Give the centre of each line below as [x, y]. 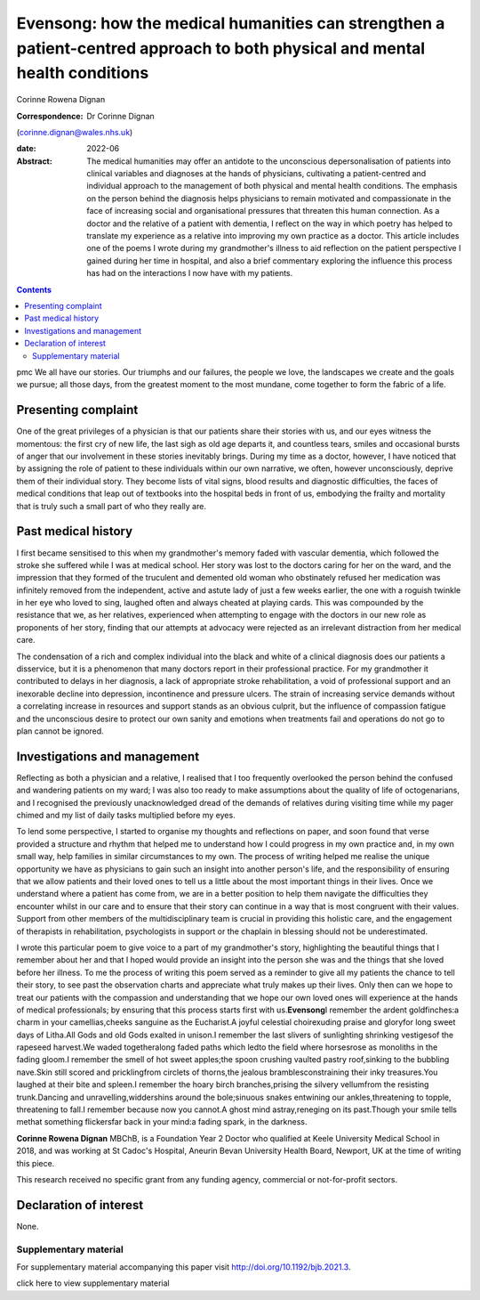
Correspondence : [50, 116]
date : [26, 149]
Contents [34, 289]
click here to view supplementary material [93, 1283]
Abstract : [34, 161]
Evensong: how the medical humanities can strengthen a [231, 23]
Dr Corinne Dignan [120, 116]
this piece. [36, 1163]
